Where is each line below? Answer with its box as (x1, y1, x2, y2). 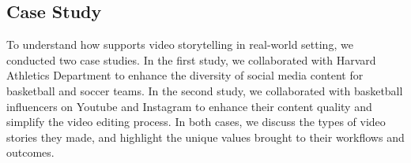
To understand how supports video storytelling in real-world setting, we (6, 36, 353, 53)
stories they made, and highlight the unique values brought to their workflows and (6, 128, 405, 145)
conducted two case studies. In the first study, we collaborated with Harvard (6, 51, 376, 68)
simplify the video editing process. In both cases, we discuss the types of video (6, 113, 386, 130)
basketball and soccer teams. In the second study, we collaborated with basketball (6, 82, 403, 98)
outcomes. (6, 144, 55, 161)
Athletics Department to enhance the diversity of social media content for (6, 67, 364, 83)
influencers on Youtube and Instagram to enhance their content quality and (6, 98, 372, 114)
